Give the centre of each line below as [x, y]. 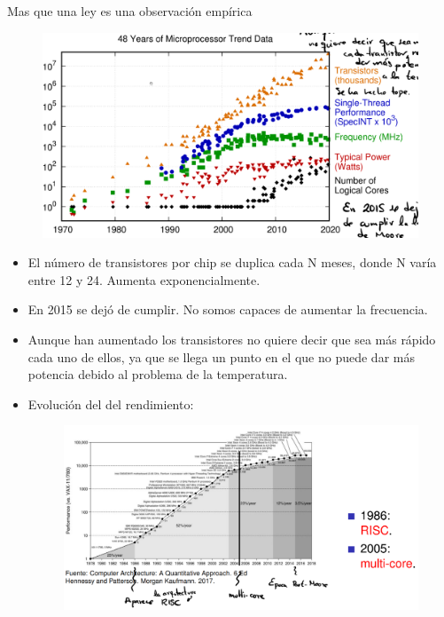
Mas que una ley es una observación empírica [130, 11]
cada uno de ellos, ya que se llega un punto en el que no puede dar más [221, 356]
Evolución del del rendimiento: [111, 403]
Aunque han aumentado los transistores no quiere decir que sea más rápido [232, 340]
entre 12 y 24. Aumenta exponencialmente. [144, 279]
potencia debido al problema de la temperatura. [158, 374]
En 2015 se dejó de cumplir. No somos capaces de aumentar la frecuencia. [228, 309]
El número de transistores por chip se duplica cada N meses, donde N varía [232, 262]
